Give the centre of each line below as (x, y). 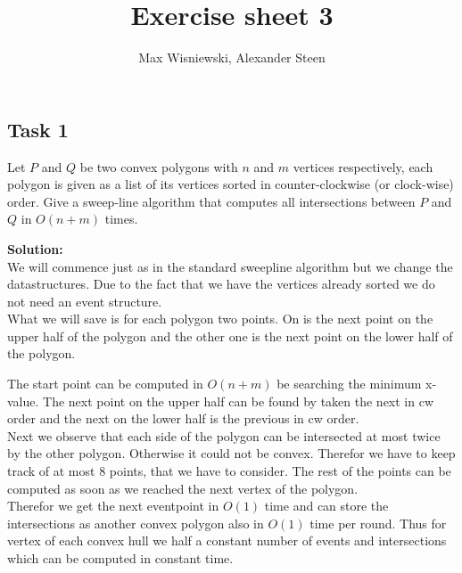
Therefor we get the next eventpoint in (113, 506)
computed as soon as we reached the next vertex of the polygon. (183, 488)
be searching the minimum (349, 384)
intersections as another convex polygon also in (136, 523)
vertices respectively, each (363, 166)
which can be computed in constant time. (120, 558)
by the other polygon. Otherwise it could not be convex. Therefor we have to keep (231, 453)
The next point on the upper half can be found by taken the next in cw (239, 401)
